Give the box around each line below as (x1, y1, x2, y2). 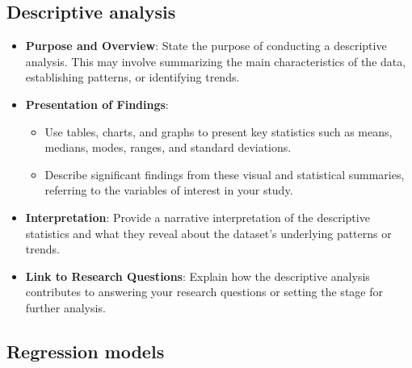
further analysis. (25, 299, 106, 316)
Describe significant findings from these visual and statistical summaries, (44, 165, 405, 182)
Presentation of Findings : (25, 95, 169, 112)
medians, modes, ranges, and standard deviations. (44, 139, 292, 156)
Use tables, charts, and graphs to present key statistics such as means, (44, 123, 393, 140)
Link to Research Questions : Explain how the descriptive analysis (25, 267, 370, 284)
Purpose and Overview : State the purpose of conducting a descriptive (25, 37, 387, 54)
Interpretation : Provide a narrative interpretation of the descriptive (25, 208, 370, 225)
